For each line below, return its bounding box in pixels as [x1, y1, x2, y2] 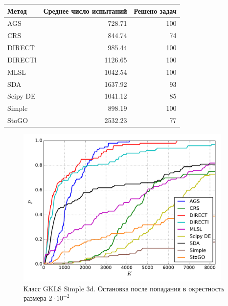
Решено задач [134, 5, 177, 16]
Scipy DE [7, 91, 36, 101]
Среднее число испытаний [43, 5, 127, 16]
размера [23, 293, 46, 303]
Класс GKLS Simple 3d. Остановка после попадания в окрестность [23, 283, 225, 293]
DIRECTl [7, 54, 37, 64]
